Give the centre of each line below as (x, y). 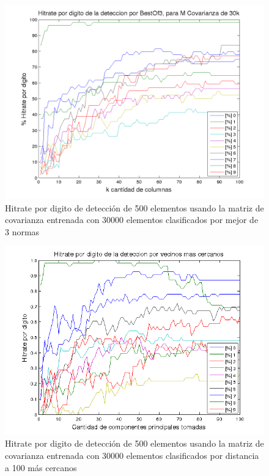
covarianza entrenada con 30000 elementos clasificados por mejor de (132, 220)
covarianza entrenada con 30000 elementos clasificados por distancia (132, 456)
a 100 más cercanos (41, 467)
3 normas (22, 231)
